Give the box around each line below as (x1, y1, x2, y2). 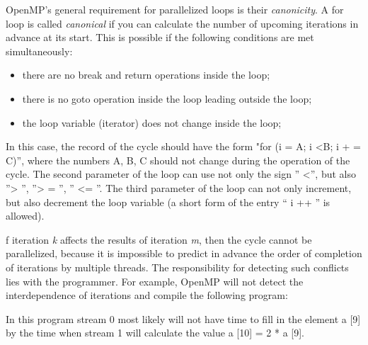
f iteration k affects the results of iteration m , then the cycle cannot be (6, 232, 312, 247)
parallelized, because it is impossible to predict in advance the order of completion (6, 246, 362, 261)
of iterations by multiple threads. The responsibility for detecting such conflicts (6, 259, 349, 274)
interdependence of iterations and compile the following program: (6, 288, 288, 302)
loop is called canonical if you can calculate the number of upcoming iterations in (6, 16, 359, 30)
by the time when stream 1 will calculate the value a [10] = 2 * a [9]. (6, 325, 305, 340)
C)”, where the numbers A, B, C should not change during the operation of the (6, 152, 350, 167)
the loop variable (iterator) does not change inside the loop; (22, 115, 282, 130)
